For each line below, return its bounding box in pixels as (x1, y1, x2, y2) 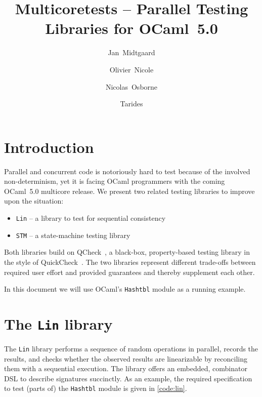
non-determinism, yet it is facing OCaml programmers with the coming (4, 176, 225, 186)
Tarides (120, 98, 143, 109)
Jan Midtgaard (108, 47, 155, 58)
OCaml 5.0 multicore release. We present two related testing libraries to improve (4, 185, 255, 196)
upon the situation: (4, 195, 64, 206)
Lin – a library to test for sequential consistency (16, 213, 166, 223)
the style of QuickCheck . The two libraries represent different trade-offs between (4, 256, 256, 267)
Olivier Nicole (109, 64, 154, 74)
